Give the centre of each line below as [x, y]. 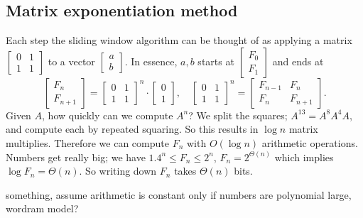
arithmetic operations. [310, 142]
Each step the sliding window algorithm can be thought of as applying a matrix [179, 40]
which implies [304, 157]
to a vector [71, 61]
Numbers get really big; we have [76, 157]
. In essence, [151, 61]
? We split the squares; [238, 115]
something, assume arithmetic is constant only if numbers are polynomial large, [179, 194]
